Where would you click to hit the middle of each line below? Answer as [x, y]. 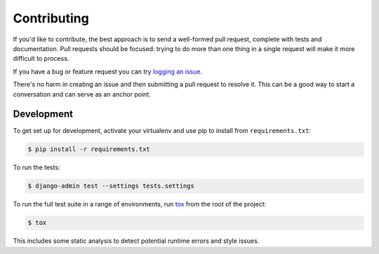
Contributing [51, 18]
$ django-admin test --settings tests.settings [111, 186]
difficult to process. [41, 59]
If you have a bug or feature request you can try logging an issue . [108, 71]
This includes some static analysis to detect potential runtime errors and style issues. [136, 241]
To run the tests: [36, 167]
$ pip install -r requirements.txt [89, 149]
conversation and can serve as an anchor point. [82, 94]
